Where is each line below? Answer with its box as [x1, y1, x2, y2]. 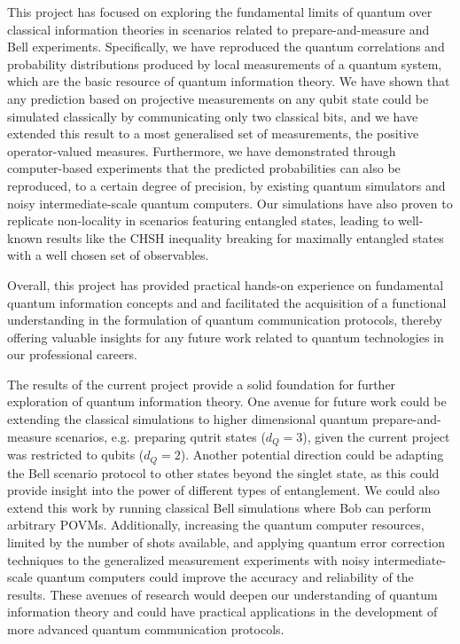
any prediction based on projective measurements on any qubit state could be [7, 89, 429, 107]
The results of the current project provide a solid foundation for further [7, 374, 396, 393]
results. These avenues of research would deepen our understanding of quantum [7, 585, 438, 603]
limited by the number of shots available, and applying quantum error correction [7, 532, 445, 551]
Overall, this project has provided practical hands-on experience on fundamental [7, 275, 444, 294]
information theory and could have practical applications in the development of [7, 602, 438, 621]
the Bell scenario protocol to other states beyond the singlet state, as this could [7, 463, 440, 482]
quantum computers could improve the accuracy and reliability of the [36, 568, 414, 586]
